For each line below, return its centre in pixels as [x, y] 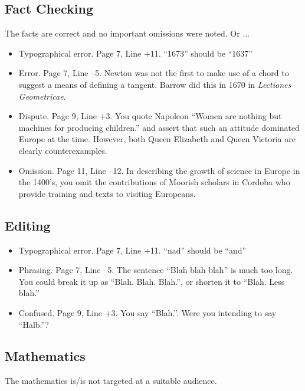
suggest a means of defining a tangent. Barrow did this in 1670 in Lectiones [155, 84]
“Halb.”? [34, 324]
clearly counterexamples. [63, 150]
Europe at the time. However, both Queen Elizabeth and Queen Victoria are [157, 139]
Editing [28, 225]
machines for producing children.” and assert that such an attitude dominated [159, 127]
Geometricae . [42, 96]
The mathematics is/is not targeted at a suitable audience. [111, 381]
